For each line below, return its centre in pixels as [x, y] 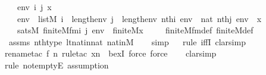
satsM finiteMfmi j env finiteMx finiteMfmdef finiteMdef [135, 30]
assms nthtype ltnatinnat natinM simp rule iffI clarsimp [127, 41]
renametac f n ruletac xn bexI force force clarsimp [111, 53]
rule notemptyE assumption [57, 65]
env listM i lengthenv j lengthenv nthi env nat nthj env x [139, 18]
